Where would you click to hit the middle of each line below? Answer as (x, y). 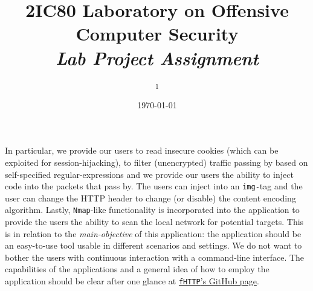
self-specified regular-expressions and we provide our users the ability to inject (149, 174)
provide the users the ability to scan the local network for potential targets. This (154, 222)
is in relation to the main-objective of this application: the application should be (153, 233)
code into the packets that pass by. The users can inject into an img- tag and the (154, 186)
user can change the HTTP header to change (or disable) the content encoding (150, 198)
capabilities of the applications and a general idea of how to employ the (137, 269)
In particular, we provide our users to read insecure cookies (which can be (142, 150)
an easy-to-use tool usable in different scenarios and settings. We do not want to (153, 245)
